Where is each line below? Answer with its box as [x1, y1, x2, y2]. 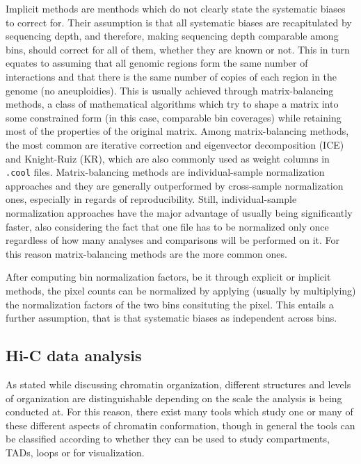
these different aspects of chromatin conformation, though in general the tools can [6, 417, 355, 432]
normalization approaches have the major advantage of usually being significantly [6, 205, 353, 219]
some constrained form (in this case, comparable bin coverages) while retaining [6, 110, 342, 124]
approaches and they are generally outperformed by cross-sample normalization [6, 178, 344, 192]
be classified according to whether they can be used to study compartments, [6, 431, 330, 446]
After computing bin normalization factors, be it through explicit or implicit [6, 270, 331, 284]
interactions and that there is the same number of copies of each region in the [6, 69, 337, 83]
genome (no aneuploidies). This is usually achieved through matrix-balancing [6, 83, 334, 97]
